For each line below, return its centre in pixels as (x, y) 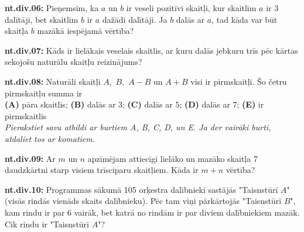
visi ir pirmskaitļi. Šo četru (239, 81)
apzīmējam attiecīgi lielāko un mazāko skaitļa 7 (173, 158)
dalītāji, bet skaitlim (42, 19)
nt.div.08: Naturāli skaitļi (53, 81)
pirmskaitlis (26, 115)
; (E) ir (250, 104)
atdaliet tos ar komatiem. (50, 138)
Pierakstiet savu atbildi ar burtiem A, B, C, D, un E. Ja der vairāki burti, (138, 127)
